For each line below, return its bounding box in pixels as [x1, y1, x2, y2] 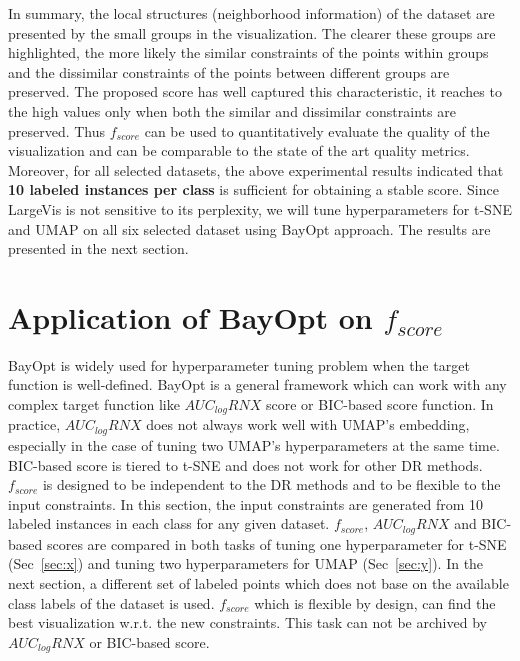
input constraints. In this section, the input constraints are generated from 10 [8, 493, 484, 514]
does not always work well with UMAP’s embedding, [146, 414, 470, 435]
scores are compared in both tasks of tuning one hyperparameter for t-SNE [46, 533, 507, 554]
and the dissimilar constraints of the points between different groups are [8, 61, 450, 82]
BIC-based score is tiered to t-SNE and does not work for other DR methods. [8, 454, 483, 475]
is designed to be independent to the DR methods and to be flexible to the [42, 474, 501, 495]
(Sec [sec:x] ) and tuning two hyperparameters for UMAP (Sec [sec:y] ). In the [8, 553, 484, 574]
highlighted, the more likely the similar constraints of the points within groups [8, 42, 489, 63]
